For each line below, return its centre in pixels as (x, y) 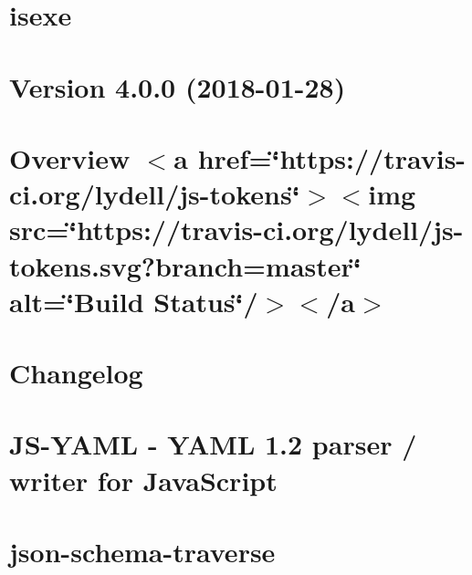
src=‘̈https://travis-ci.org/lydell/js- (236, 230)
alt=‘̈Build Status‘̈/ (134, 301)
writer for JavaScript (143, 480)
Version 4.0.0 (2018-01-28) (178, 86)
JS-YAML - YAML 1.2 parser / (213, 444)
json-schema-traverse (142, 551)
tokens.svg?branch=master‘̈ (185, 265)
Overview (70, 157)
